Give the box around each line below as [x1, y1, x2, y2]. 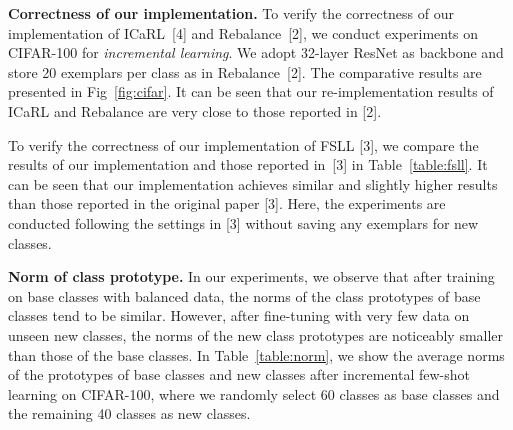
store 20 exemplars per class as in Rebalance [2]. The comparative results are [8, 61, 482, 82]
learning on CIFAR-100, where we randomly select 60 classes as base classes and [8, 383, 500, 404]
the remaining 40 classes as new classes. [8, 403, 251, 424]
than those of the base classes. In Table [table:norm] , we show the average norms [8, 344, 505, 365]
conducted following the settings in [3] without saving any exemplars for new [8, 212, 479, 233]
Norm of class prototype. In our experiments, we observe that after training [8, 266, 495, 287]
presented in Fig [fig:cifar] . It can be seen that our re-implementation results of [8, 81, 494, 102]
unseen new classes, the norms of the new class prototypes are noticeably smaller [8, 324, 504, 345]
